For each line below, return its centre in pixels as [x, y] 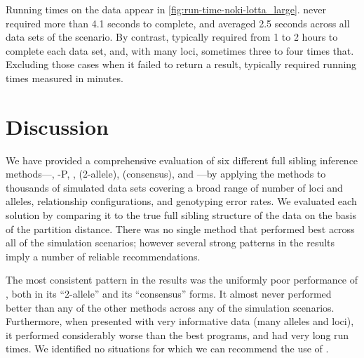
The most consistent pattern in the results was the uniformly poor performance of [182, 280]
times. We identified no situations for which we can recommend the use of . [167, 349]
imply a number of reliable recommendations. [103, 256]
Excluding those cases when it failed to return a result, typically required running [181, 64]
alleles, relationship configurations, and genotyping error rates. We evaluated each [181, 201]
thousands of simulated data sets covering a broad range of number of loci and [174, 187]
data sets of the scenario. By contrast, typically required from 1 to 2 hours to [172, 37]
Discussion [57, 126]
